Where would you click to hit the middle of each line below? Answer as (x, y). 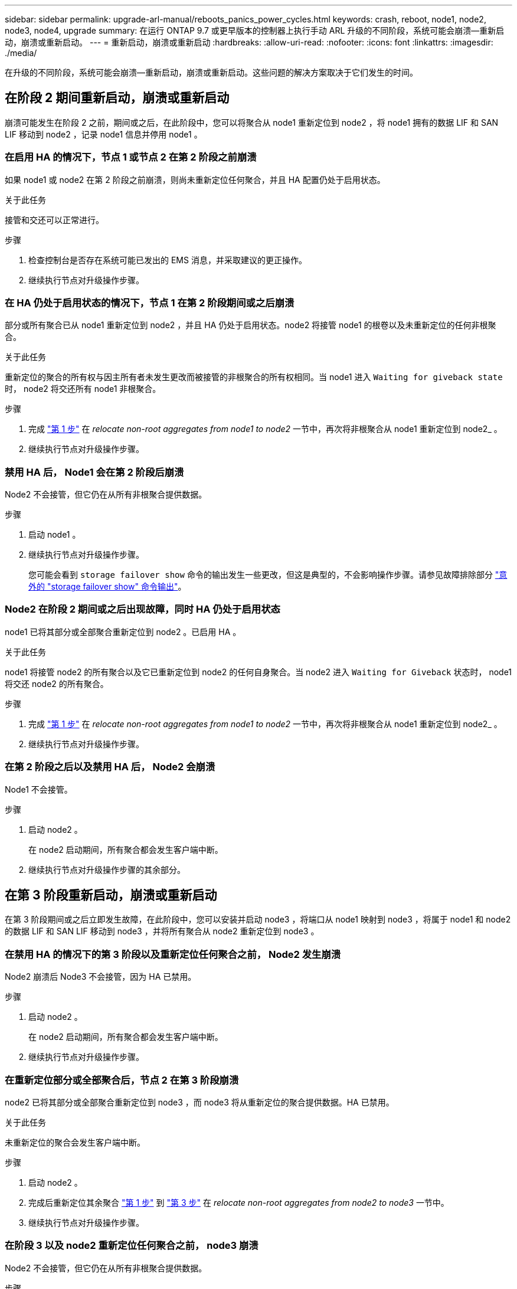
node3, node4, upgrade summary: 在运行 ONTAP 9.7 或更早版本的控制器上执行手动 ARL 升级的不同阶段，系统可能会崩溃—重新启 (255, 30)
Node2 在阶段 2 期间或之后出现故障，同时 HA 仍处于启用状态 (143, 609)
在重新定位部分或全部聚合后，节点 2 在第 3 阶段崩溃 (122, 1080)
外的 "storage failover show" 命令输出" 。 (107, 587)
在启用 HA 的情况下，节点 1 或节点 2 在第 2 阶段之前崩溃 (131, 157)
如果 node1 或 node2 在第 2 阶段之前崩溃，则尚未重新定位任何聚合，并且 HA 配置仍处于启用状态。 (195, 179)
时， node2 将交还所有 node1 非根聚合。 (83, 389)
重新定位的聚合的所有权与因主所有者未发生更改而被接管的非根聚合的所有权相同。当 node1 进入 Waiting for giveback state (254, 377)
